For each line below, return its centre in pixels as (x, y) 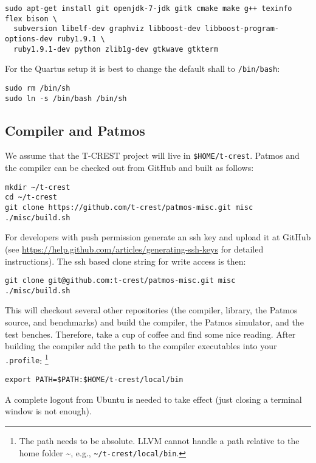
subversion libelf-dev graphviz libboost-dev (107, 29)
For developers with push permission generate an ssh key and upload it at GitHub (158, 237)
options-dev (29, 39)
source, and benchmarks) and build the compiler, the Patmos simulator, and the (154, 322)
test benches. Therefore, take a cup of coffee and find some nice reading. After (150, 334)
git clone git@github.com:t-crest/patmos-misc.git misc (120, 281)
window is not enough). (48, 411)
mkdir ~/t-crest (38, 187)
